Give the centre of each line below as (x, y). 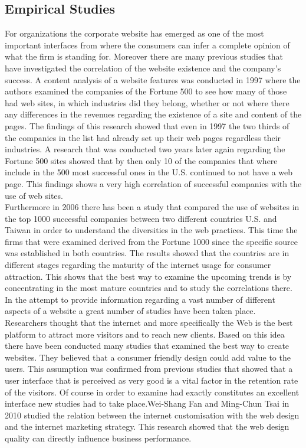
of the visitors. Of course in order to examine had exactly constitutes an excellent (152, 392)
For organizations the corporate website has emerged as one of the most (134, 33)
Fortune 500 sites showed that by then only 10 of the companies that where (141, 160)
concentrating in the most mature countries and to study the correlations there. (149, 288)
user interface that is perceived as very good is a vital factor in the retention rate (152, 380)
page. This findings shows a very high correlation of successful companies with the (153, 183)
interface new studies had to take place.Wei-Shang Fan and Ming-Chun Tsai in (147, 403)
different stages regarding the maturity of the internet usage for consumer (138, 265)
